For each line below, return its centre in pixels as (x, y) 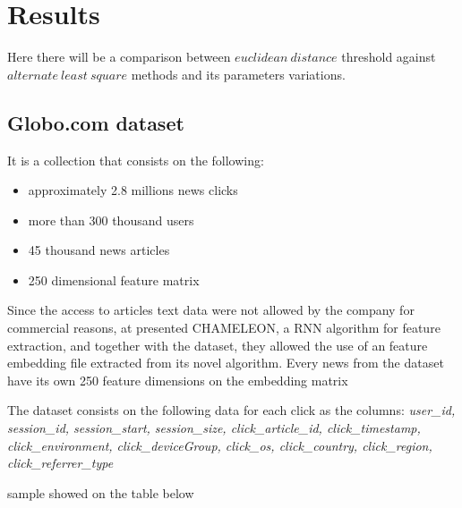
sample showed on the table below (101, 492)
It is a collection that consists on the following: (136, 160)
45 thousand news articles (99, 250)
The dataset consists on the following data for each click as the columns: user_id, (231, 410)
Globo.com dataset (96, 122)
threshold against (389, 57)
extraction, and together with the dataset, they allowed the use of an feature (218, 345)
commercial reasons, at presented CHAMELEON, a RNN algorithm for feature (224, 328)
